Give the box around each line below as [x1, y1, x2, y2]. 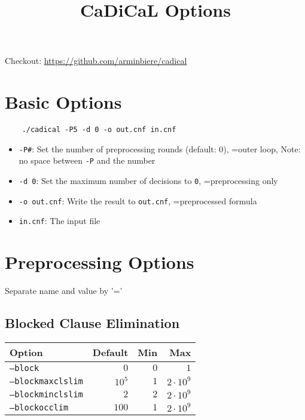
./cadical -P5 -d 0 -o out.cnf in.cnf [22, 125, 176, 134]
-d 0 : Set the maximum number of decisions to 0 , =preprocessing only [19, 174, 278, 187]
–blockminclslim [10, 389, 83, 399]
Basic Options [5, 90, 122, 114]
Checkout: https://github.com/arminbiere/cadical [5, 54, 187, 67]
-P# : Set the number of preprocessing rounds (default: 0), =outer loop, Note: [19, 142, 301, 155]
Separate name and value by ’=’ [5, 284, 123, 297]
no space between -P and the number [19, 154, 155, 167]
